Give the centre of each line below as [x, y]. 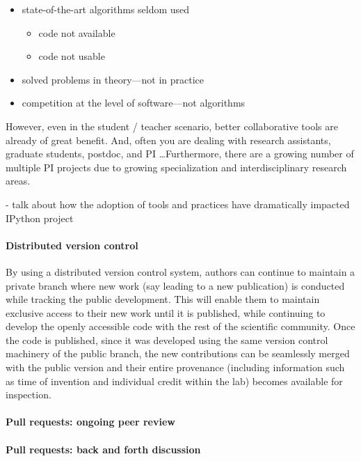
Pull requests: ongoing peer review [90, 422]
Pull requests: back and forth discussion [103, 449]
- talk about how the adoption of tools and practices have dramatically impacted [178, 204]
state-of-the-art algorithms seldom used [106, 9]
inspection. [29, 394]
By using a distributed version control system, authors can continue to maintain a [180, 271]
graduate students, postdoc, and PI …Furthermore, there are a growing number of [180, 154]
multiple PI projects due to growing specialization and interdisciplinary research [176, 167]
